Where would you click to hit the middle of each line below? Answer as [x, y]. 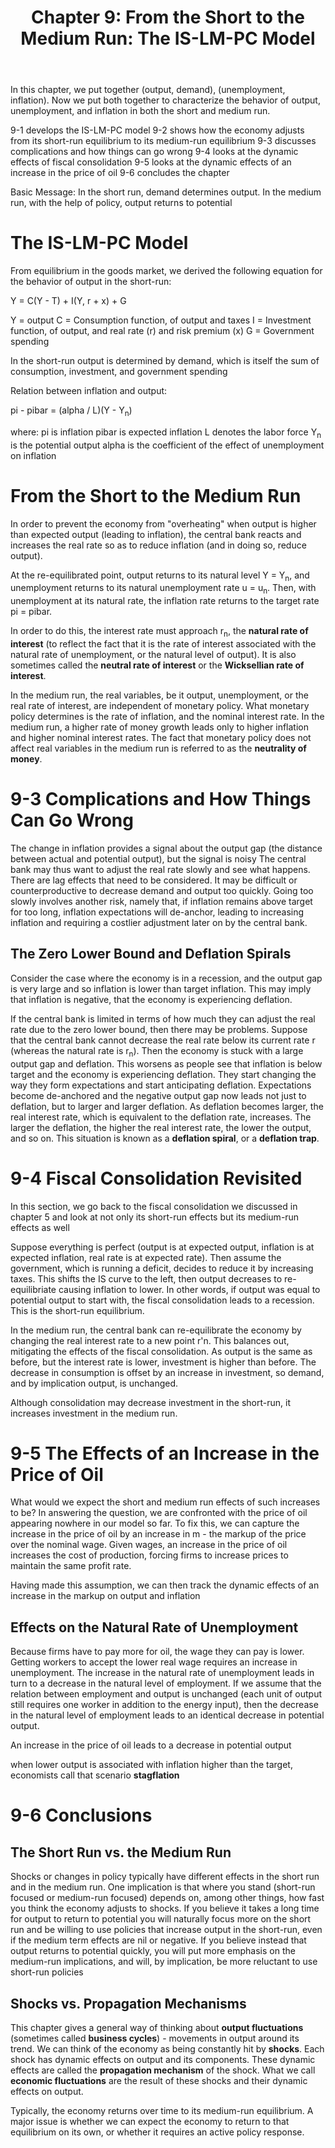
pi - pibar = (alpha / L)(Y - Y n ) [71, 411]
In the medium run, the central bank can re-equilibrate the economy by [156, 1330]
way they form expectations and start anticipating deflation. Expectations [161, 1085]
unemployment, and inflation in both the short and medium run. [140, 111]
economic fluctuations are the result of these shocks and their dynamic [159, 2081]
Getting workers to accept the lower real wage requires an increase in [154, 1662]
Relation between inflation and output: [89, 391]
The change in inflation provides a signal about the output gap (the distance [166, 848]
